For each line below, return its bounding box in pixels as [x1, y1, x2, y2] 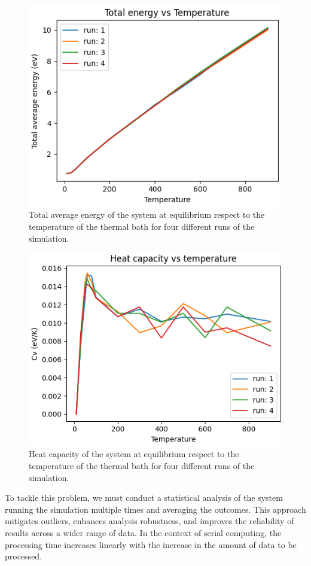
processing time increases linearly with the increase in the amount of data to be [5, 538, 297, 550]
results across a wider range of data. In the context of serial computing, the [5, 526, 282, 538]
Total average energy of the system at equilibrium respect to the [29, 208, 265, 221]
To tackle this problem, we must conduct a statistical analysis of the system [5, 491, 283, 504]
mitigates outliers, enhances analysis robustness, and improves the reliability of [5, 515, 294, 527]
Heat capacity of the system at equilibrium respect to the [29, 448, 239, 460]
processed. [5, 550, 42, 562]
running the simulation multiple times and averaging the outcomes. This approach [5, 503, 306, 515]
